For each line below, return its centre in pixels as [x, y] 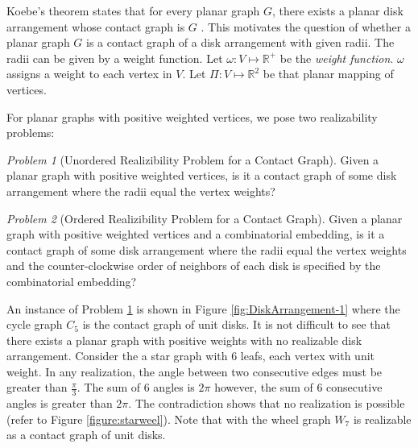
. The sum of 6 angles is [136, 387]
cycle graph [35, 324]
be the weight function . [337, 58]
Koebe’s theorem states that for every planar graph [133, 10]
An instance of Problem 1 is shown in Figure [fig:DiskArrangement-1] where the [203, 308]
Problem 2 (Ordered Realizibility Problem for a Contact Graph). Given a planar [205, 218]
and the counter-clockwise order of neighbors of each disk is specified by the [194, 265]
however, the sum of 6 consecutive [298, 387]
